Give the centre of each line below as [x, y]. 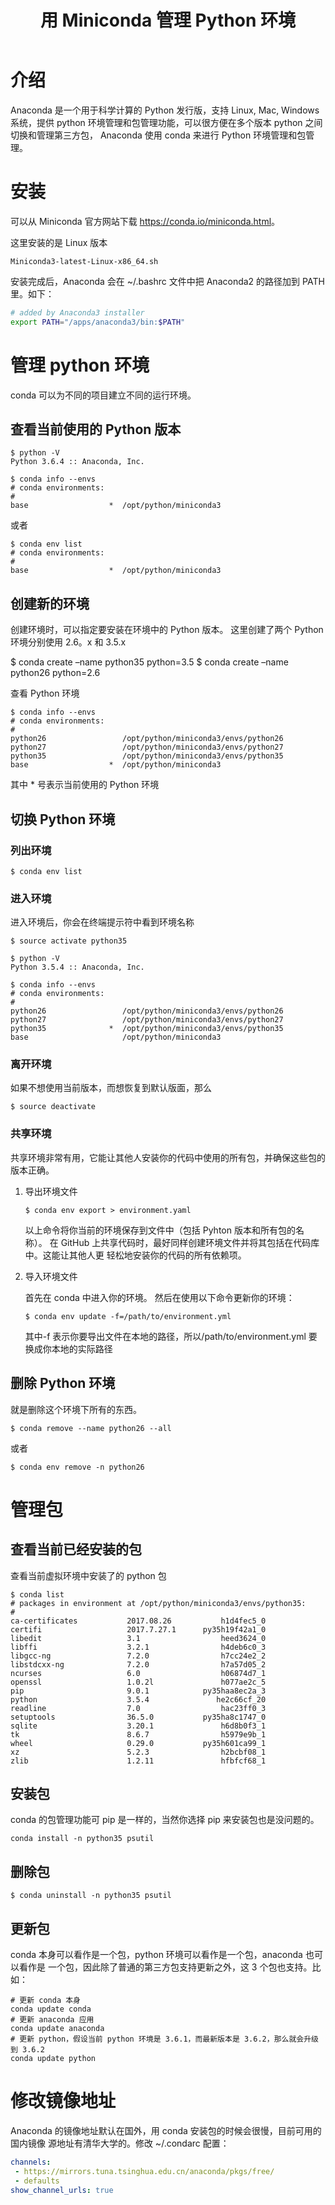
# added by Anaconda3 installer [77, 312]
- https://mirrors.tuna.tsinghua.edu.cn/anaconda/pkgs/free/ [144, 2171]
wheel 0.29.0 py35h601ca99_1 [138, 1743]
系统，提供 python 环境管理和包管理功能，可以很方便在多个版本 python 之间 [166, 122]
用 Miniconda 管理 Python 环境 [168, 20]
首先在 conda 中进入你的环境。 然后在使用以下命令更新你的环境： [159, 1297]
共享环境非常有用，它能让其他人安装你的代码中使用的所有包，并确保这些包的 [168, 1157]
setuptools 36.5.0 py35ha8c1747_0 [138, 1717]
